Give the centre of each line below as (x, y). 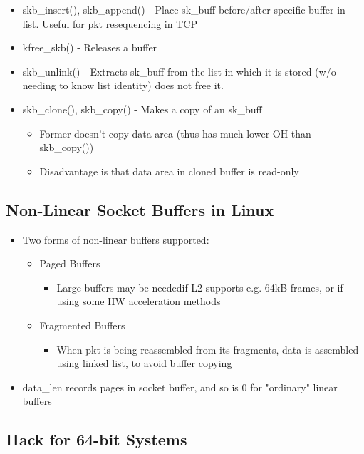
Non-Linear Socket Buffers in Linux (140, 209)
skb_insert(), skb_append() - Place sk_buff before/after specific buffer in (184, 9)
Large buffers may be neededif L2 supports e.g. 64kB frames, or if (200, 287)
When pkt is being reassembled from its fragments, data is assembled (208, 349)
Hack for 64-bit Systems (97, 439)
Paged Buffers (70, 263)
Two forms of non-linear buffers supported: (116, 239)
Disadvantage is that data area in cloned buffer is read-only (169, 171)
